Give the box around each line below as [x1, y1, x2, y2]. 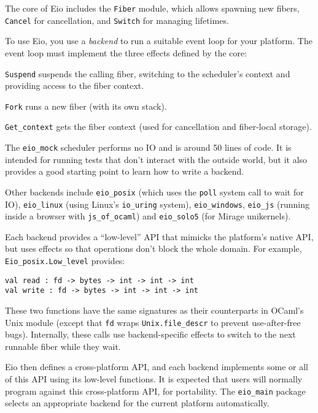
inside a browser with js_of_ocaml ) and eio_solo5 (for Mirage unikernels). [5, 210, 291, 222]
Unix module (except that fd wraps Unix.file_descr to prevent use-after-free [5, 316, 301, 328]
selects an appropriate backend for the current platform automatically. [5, 396, 270, 409]
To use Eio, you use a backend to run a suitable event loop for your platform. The [5, 34, 312, 47]
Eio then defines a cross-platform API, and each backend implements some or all [5, 360, 308, 373]
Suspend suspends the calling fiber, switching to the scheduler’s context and [5, 67, 290, 80]
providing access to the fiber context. [5, 79, 144, 92]
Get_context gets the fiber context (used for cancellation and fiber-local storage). [5, 120, 312, 133]
